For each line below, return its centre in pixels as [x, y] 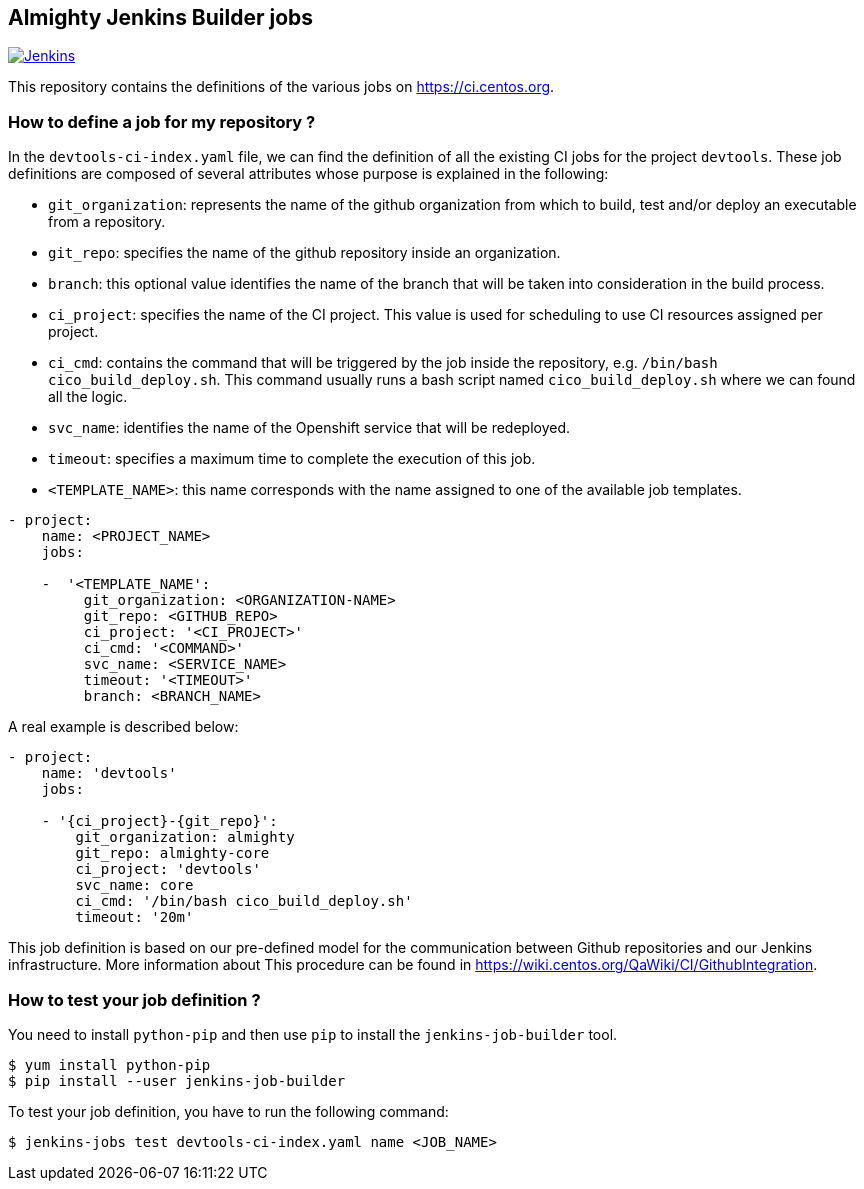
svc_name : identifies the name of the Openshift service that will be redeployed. [309, 428]
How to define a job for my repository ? [162, 121]
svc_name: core [134, 885]
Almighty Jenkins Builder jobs [161, 17]
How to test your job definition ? [134, 999]
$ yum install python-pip [109, 1064]
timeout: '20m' [134, 917]
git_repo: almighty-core [172, 853]
